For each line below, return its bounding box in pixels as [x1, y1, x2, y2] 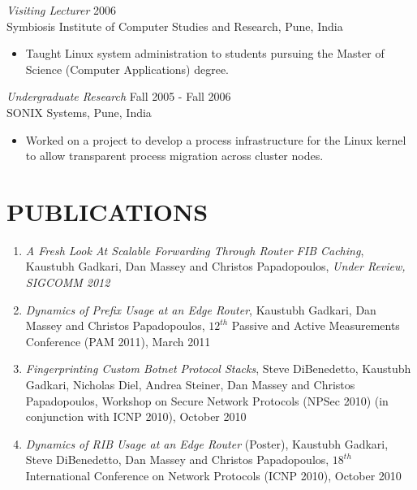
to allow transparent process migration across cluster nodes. [25, 147, 324, 164]
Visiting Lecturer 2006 [6, 2, 117, 18]
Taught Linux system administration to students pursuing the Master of [25, 45, 385, 62]
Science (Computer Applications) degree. [25, 60, 230, 77]
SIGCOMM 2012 [25, 274, 110, 291]
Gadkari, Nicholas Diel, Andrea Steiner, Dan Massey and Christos [25, 376, 355, 393]
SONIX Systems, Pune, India [6, 103, 152, 120]
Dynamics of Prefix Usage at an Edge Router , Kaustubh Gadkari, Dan [25, 301, 376, 318]
